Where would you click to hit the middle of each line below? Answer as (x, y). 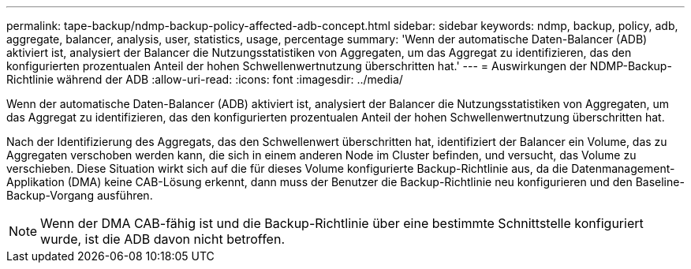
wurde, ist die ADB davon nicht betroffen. (163, 239)
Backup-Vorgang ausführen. (80, 195)
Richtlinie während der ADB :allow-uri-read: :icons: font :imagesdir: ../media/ (205, 79)
